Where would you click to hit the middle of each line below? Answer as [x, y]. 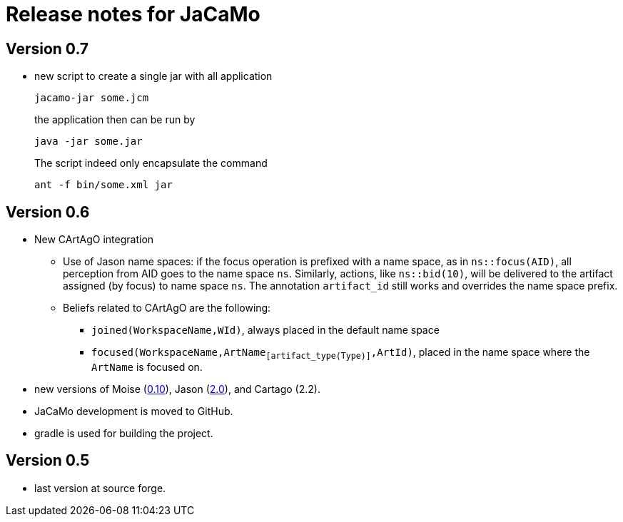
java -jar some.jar [88, 142]
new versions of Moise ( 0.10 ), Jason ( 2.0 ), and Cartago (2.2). [177, 389]
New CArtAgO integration [94, 240]
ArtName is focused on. [147, 367]
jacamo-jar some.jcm [92, 98]
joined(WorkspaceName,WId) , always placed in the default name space [265, 330]
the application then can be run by [115, 120]
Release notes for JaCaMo [133, 14]
